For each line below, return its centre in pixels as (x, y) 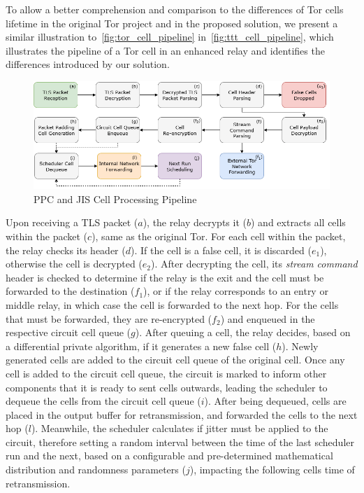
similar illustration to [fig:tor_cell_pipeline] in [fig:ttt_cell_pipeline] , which (170, 37)
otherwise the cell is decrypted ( (74, 264)
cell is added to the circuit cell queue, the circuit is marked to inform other (166, 373)
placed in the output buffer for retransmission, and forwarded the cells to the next (182, 414)
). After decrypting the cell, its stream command (254, 264)
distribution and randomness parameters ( (96, 470)
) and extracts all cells (298, 222)
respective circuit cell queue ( (68, 332)
